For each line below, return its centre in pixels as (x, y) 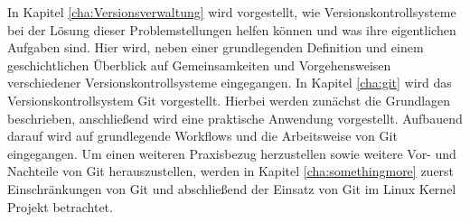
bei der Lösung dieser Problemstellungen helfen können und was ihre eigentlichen (232, 29)
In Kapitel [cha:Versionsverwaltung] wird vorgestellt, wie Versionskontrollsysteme (232, 12)
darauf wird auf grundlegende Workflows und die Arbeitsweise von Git (202, 136)
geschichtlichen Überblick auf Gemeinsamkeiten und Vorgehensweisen (199, 65)
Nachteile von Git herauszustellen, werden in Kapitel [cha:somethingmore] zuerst (231, 171)
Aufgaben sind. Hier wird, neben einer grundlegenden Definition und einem (216, 47)
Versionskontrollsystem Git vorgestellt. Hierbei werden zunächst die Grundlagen (229, 100)
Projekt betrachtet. (60, 206)
